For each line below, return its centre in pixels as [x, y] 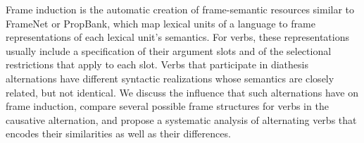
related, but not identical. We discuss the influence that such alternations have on [182, 92]
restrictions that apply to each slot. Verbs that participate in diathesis [157, 64]
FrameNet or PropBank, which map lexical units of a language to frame [161, 23]
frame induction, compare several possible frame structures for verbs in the [167, 106]
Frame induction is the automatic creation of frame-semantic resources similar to [180, 9]
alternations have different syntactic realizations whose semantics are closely [170, 78]
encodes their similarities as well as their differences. [118, 133]
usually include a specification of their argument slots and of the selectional [169, 50]
